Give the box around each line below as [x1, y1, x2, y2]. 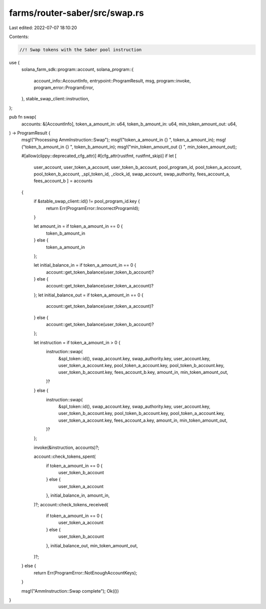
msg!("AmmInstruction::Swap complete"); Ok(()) [21, 588, 119, 594]
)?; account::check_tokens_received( [33, 501, 108, 507]
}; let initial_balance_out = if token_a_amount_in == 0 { [33, 292, 144, 298]
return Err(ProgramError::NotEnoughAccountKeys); [33, 569, 137, 575]
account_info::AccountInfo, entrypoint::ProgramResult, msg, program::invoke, [33, 78, 191, 83]
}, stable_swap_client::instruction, [21, 96, 90, 102]
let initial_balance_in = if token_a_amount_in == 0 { [33, 262, 136, 268]
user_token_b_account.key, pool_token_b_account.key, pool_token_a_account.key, [58, 410, 225, 416]
